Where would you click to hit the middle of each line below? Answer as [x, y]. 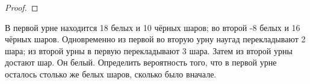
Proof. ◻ [22, 7]
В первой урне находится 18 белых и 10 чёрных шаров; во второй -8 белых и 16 [153, 27]
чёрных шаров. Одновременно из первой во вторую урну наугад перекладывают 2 [155, 39]
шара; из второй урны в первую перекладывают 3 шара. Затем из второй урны [149, 50]
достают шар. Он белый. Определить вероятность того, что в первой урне [141, 62]
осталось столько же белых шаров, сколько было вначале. [111, 74]
